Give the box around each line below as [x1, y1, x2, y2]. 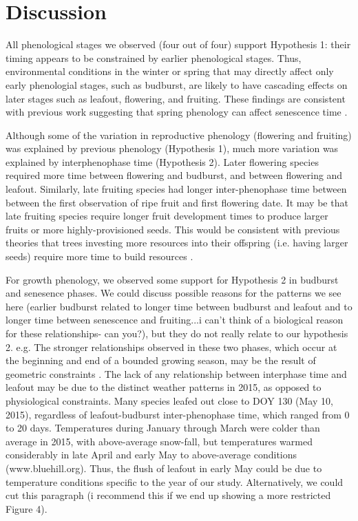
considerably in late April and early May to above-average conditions [6, 447, 297, 462]
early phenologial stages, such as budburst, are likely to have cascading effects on [6, 77, 348, 92]
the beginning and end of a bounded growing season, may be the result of [6, 353, 316, 368]
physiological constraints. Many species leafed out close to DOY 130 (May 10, [6, 393, 333, 407]
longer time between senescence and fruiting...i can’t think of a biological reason [6, 312, 344, 327]
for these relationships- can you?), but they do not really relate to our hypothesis [6, 326, 348, 340]
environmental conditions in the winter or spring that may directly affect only [6, 64, 334, 78]
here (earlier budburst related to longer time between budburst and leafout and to [6, 299, 352, 313]
